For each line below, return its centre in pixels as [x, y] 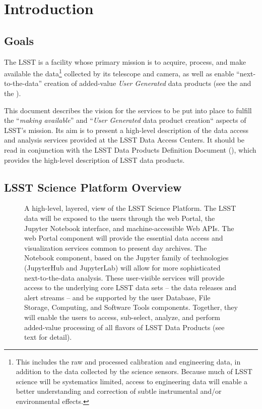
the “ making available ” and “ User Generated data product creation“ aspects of [125, 120]
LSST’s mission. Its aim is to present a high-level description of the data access [126, 130]
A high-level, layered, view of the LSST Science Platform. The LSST [130, 208]
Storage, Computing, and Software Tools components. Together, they [131, 307]
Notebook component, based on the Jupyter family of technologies [126, 258]
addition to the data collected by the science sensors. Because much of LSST [134, 371]
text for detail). [48, 337]
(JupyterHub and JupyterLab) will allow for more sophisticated [122, 267]
